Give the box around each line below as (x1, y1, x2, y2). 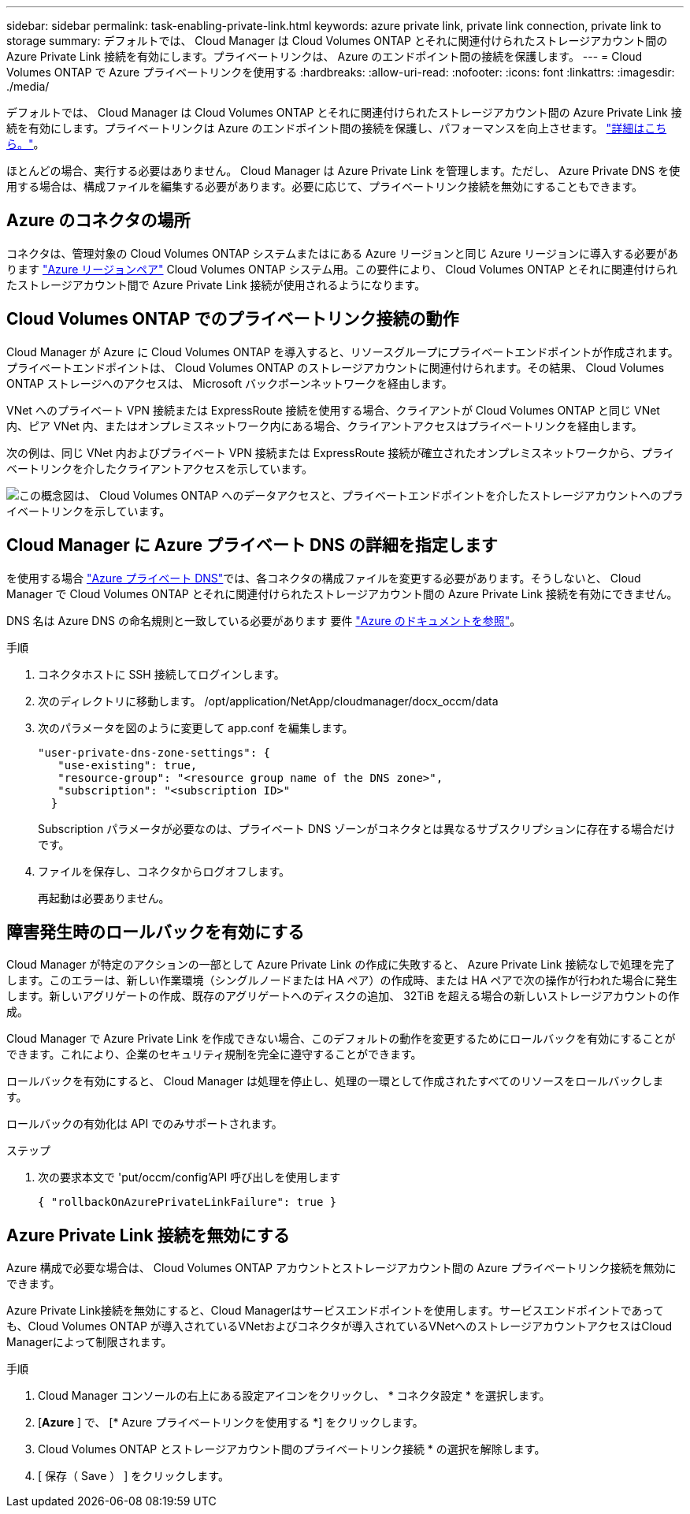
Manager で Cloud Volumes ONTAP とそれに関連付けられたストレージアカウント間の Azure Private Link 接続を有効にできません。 (6, 586, 678, 601)
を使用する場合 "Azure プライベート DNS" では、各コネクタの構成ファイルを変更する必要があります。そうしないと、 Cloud (6, 571, 641, 585)
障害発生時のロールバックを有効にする (6, 921, 305, 942)
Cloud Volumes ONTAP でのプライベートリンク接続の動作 (6, 309, 459, 329)
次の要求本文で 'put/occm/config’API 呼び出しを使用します (38, 1170, 341, 1185)
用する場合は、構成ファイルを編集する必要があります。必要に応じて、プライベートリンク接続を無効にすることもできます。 (6, 180, 644, 193)
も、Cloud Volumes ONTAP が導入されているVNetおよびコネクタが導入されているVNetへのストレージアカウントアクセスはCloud (6, 1319, 673, 1334)
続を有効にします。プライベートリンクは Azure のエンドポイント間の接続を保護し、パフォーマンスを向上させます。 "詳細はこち (6, 121, 667, 135)
